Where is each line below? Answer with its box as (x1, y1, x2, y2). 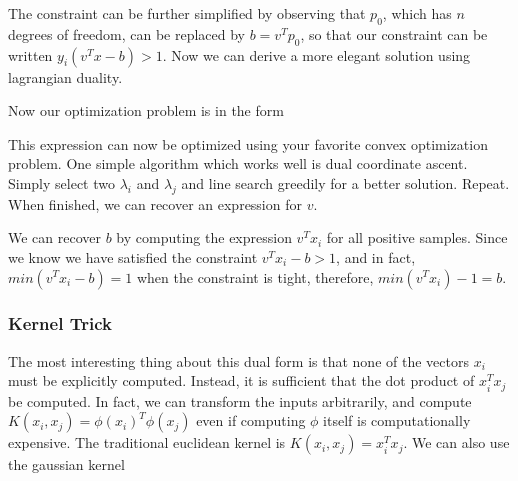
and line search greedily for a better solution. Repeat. (181, 172, 510, 193)
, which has (382, 3, 452, 23)
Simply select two (8, 172, 116, 193)
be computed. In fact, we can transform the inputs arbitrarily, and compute (8, 390, 472, 411)
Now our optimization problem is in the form (8, 100, 284, 121)
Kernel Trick (8, 311, 112, 336)
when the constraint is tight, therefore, (136, 266, 374, 287)
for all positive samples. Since (326, 227, 508, 248)
